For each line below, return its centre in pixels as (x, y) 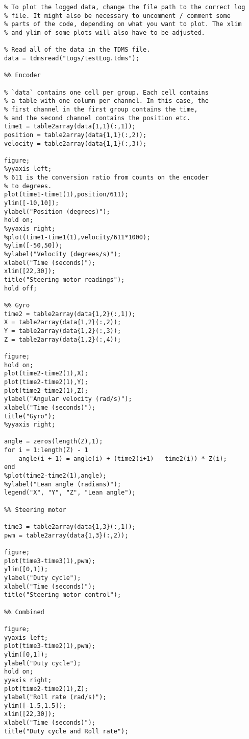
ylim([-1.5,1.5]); (35, 706)
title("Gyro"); (30, 416)
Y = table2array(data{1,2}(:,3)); (63, 331)
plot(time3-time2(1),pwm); (50, 646)
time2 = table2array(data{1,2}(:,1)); (70, 314)
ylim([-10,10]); (32, 203)
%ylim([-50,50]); (33, 246)
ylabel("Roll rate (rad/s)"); (55, 697)
